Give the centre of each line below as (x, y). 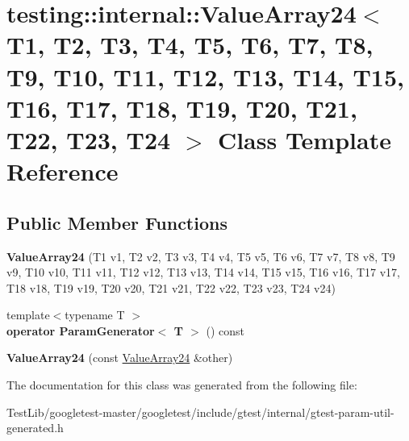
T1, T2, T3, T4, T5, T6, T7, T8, (190, 45)
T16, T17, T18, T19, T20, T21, (182, 108)
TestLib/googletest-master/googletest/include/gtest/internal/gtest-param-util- (200, 412)
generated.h (35, 428)
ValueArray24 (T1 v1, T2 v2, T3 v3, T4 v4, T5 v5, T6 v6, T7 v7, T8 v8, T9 (201, 256)
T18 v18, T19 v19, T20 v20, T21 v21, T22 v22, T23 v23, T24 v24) (171, 287)
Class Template (304, 139)
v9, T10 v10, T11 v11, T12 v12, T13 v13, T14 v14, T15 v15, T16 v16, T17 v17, (204, 272)
